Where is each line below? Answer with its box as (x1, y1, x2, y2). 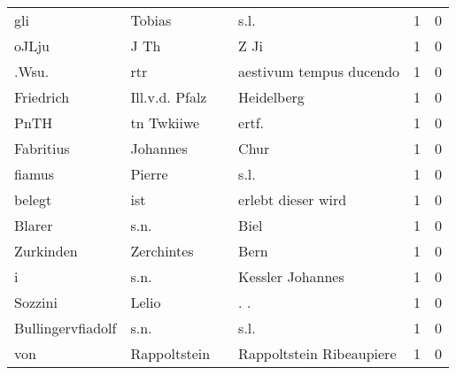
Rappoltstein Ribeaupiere (238, 343, 397, 364)
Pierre (130, 164, 168, 184)
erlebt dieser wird (238, 189, 347, 210)
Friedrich (14, 87, 70, 107)
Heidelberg (238, 87, 305, 107)
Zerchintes (130, 241, 194, 261)
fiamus (14, 164, 54, 184)
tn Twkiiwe (130, 112, 200, 133)
